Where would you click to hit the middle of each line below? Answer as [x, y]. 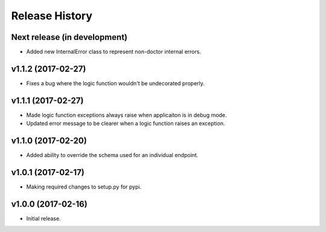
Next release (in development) [69, 37]
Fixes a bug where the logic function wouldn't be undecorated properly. [116, 83]
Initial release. [43, 218]
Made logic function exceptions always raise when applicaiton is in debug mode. [126, 115]
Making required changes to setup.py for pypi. [84, 187]
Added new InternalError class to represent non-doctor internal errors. [114, 52]
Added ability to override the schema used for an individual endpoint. [112, 155]
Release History [52, 16]
